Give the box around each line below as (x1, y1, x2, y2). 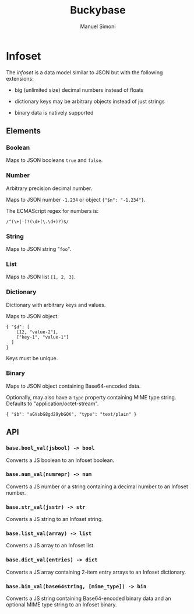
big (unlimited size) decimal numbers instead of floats (14, 86, 144, 94)
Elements (6, 126, 41, 136)
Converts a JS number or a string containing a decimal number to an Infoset (6, 483, 188, 490)
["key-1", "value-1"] (16, 334, 69, 340)
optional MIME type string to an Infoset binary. (6, 601, 118, 608)
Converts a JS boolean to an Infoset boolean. (6, 457, 115, 464)
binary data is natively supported (14, 109, 94, 116)
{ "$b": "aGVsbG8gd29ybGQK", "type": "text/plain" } (6, 411, 137, 417)
